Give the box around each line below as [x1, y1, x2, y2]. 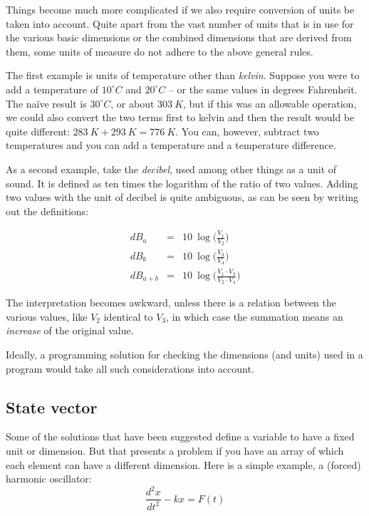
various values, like [6, 309, 88, 324]
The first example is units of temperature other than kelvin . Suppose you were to [6, 68, 360, 83]
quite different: [6, 123, 70, 138]
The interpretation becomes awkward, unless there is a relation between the [6, 295, 337, 310]
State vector [6, 396, 98, 418]
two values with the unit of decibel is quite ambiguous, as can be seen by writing [6, 190, 359, 205]
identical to [103, 309, 153, 324]
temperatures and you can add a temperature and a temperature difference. [6, 138, 336, 153]
